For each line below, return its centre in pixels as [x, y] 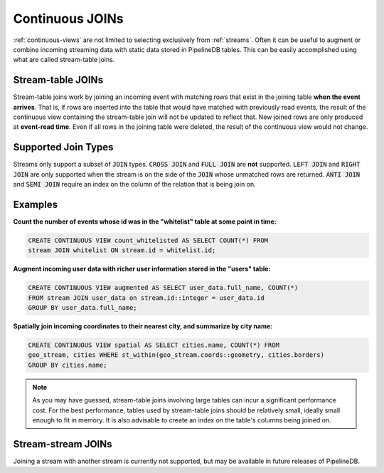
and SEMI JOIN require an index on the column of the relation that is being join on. [134, 184]
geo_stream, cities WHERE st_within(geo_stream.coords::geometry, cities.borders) [176, 355]
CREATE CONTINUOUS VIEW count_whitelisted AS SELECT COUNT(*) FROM [148, 240]
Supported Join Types [63, 147]
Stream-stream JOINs [63, 444]
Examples [36, 204]
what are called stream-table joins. [64, 60]
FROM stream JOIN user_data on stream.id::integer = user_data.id [146, 298]
